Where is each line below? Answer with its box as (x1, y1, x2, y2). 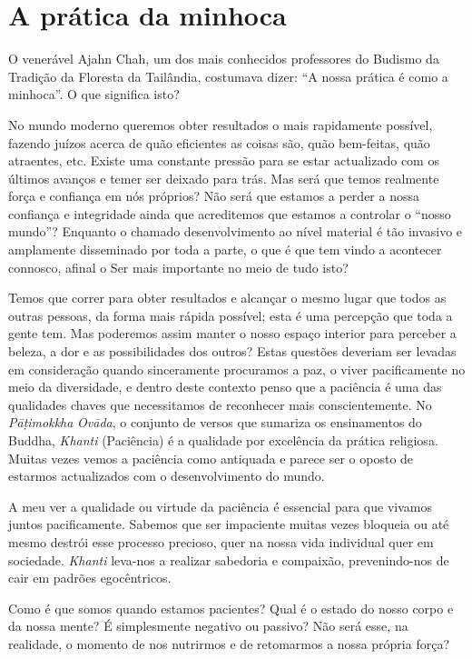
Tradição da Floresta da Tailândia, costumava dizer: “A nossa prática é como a (8, 66, 448, 85)
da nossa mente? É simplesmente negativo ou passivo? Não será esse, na (8, 616, 408, 635)
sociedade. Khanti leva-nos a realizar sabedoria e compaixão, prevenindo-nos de (8, 550, 449, 569)
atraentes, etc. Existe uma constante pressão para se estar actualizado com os (8, 151, 439, 170)
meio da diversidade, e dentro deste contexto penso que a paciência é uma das (8, 377, 442, 396)
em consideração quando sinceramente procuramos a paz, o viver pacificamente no (8, 359, 466, 378)
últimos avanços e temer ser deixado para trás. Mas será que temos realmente (8, 168, 439, 187)
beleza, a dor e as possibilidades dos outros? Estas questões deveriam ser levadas (8, 342, 457, 361)
